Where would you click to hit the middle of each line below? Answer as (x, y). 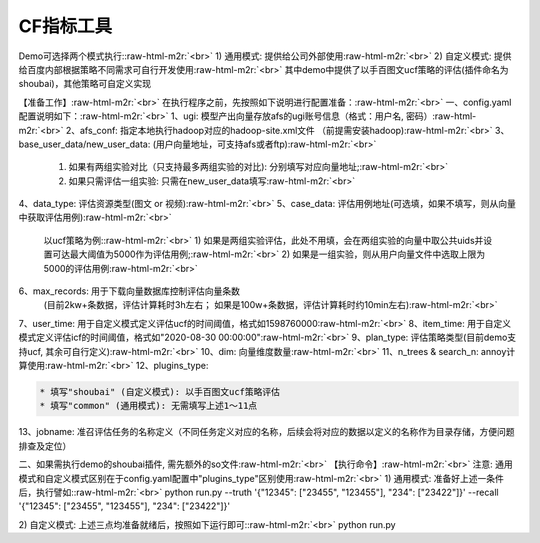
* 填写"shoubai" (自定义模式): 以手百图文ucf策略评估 (159, 391)
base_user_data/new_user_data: (84, 144)
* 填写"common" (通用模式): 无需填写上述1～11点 (148, 406)
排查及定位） (45, 446)
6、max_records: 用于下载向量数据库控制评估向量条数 (129, 291)
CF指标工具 (65, 26)
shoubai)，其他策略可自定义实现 (85, 84)
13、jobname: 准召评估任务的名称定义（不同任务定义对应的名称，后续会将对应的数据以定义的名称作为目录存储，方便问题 (266, 432)
